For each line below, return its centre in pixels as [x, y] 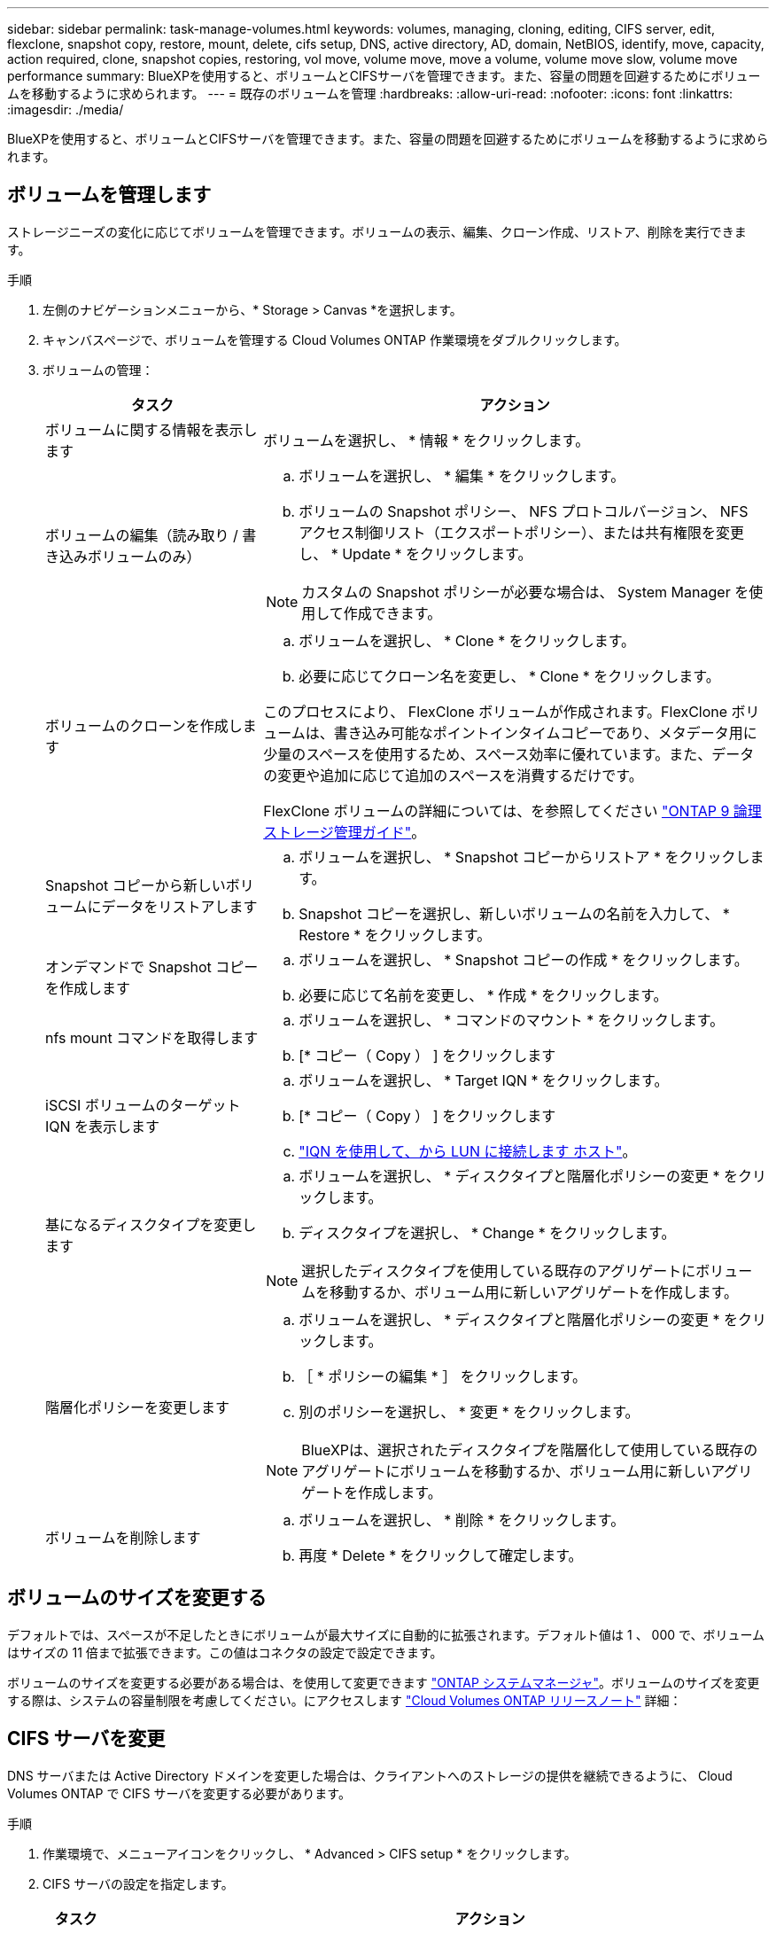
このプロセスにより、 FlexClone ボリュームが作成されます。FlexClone [496, 711]
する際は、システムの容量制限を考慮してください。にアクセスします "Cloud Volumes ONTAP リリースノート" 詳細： [345, 1700]
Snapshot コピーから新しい [136, 885]
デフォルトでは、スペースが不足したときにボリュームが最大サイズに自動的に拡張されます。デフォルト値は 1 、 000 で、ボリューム [386, 1634]
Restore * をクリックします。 [395, 935]
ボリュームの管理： [98, 370]
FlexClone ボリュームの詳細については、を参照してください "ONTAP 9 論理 [512, 811]
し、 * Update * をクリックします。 [415, 553]
